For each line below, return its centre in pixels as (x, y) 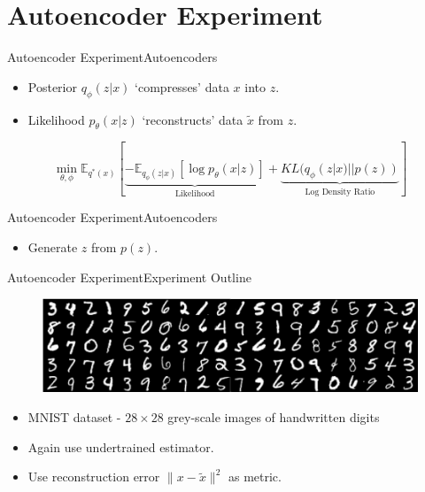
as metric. (255, 477)
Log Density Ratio (340, 192)
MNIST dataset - (74, 417)
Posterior (52, 86)
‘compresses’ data (182, 86)
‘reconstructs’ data (193, 119)
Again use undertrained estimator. (121, 446)
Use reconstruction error (94, 477)
